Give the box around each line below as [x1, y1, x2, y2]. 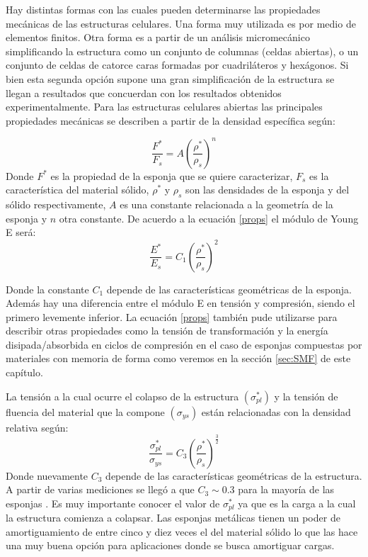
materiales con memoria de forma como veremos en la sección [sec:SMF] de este [6, 351, 351, 366]
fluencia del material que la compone [6, 404, 165, 419]
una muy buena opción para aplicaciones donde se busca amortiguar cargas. [6, 538, 335, 553]
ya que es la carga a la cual [238, 495, 356, 510]
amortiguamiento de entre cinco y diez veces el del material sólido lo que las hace [6, 524, 358, 539]
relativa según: [6, 420, 69, 434]
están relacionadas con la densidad [201, 404, 351, 419]
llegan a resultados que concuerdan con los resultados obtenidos [6, 85, 282, 100]
